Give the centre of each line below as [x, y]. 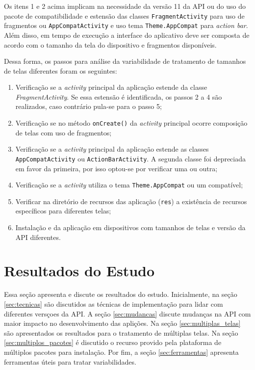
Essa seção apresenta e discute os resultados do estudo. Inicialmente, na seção [121, 294]
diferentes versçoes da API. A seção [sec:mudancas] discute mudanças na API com [127, 313]
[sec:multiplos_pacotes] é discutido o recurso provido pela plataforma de [113, 342]
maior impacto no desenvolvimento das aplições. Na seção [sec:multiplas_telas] [122, 323]
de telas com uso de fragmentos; [64, 132]
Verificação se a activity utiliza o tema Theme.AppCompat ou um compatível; [129, 185]
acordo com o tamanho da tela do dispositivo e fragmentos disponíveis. [110, 44]
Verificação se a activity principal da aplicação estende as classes [112, 149]
